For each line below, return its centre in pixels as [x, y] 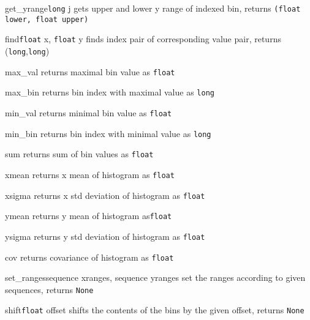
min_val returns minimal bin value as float [89, 112]
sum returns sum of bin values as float [79, 154]
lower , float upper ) [47, 19]
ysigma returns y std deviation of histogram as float [105, 236]
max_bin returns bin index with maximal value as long [110, 92]
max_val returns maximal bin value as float [90, 71]
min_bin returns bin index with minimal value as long [108, 133]
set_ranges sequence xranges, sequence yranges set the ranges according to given [155, 277]
